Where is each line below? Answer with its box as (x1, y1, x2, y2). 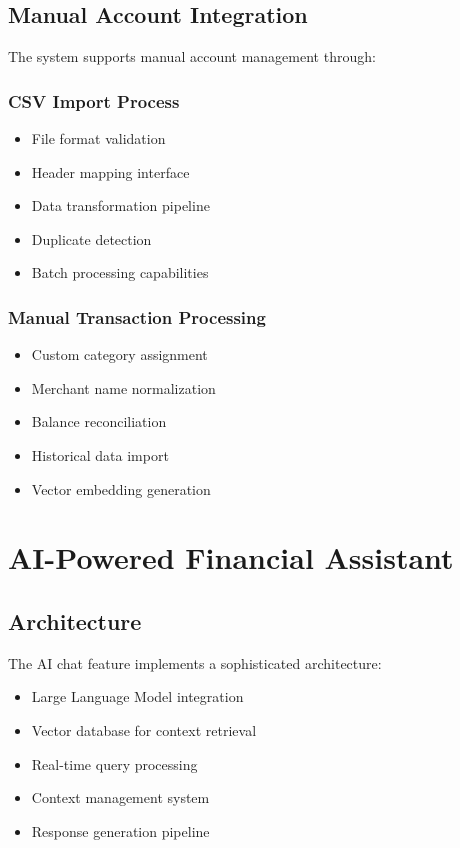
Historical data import (31, 444, 169, 465)
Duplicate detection (31, 228, 152, 249)
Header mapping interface (31, 161, 190, 182)
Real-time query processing (31, 753, 198, 774)
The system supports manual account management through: (8, 46, 376, 67)
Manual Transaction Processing (8, 304, 266, 329)
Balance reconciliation (31, 411, 167, 432)
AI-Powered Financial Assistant (8, 537, 454, 578)
